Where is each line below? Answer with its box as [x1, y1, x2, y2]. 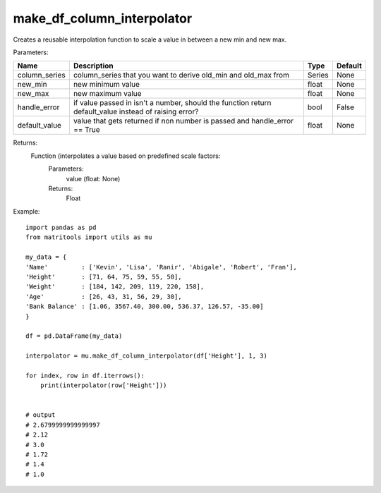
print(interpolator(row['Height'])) [40, 382, 167, 389]
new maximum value [73, 89, 142, 99]
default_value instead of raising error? [73, 106, 199, 116]
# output [25, 411, 56, 419]
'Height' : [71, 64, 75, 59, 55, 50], [25, 273, 183, 281]
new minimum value [73, 80, 140, 90]
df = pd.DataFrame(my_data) [25, 332, 123, 340]
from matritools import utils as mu [25, 233, 152, 241]
